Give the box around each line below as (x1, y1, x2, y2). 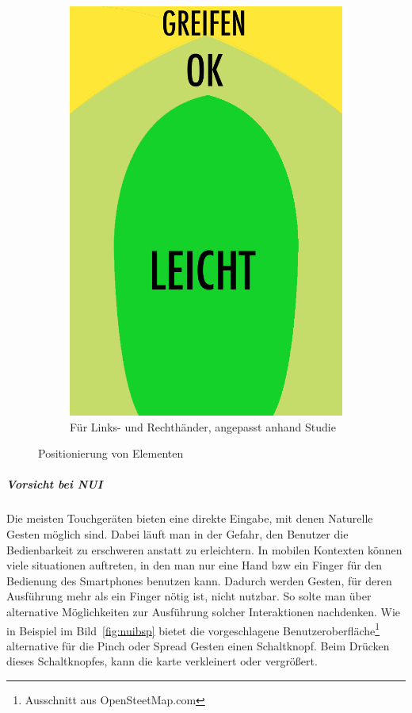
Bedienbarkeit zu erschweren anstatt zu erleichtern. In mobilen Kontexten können (6, 541, 402, 558)
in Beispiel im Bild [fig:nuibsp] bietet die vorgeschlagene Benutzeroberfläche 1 (6, 619, 380, 638)
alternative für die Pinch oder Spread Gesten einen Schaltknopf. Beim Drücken (6, 637, 390, 654)
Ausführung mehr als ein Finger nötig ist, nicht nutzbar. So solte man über (6, 588, 372, 604)
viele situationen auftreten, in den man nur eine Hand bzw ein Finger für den (6, 557, 383, 573)
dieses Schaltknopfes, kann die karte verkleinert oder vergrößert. (6, 653, 318, 669)
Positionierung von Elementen (38, 445, 184, 462)
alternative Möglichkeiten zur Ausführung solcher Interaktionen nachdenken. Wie (6, 603, 400, 619)
